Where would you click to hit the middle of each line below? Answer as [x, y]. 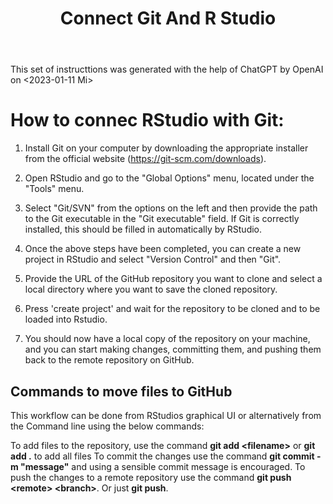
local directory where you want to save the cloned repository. [151, 289]
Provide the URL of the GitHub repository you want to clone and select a [173, 279]
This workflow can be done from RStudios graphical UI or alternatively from [166, 415]
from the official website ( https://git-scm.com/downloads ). [145, 159]
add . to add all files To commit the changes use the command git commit [162, 456]
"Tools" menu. [54, 189]
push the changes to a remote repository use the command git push [151, 477]
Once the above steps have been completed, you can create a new [163, 249]
